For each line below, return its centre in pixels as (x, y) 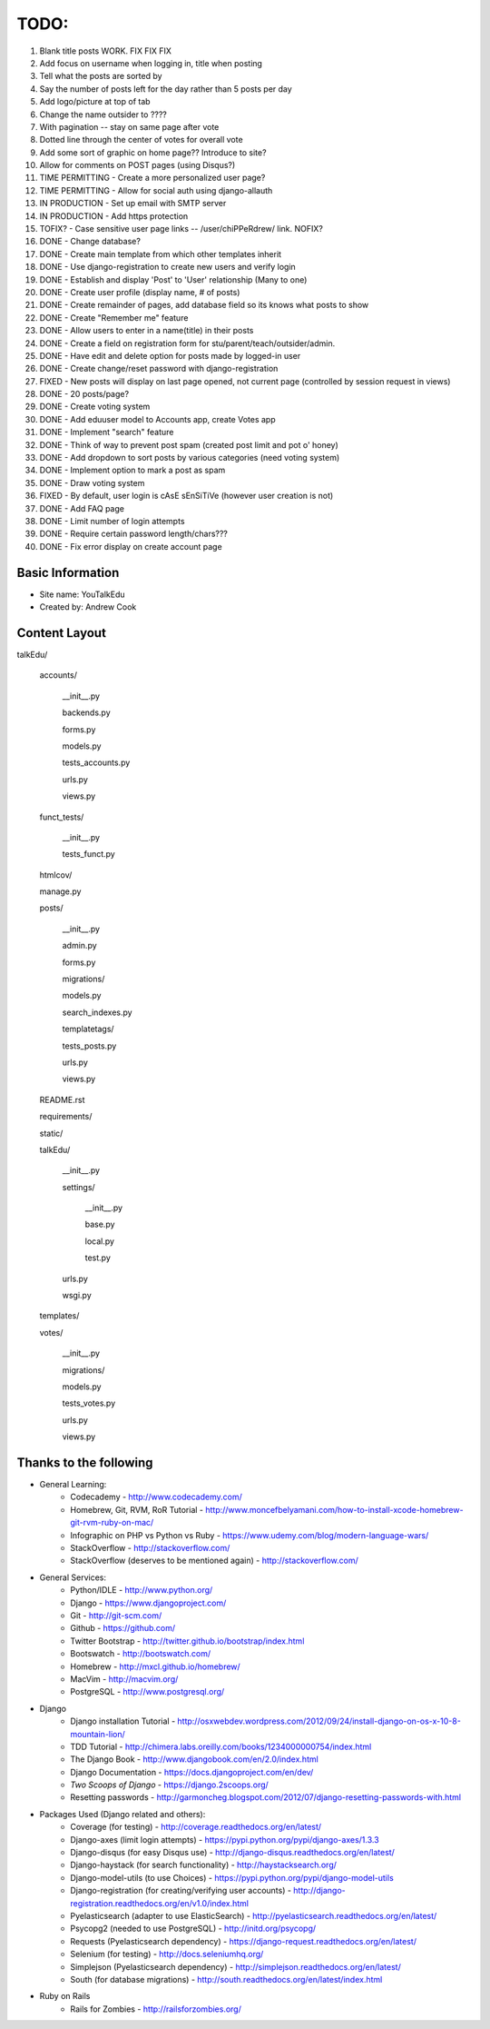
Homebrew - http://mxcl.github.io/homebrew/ (155, 1666)
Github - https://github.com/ (123, 1628)
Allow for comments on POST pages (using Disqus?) (137, 165)
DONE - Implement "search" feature (107, 433)
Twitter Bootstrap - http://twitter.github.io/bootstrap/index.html (187, 1641)
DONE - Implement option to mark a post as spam (132, 470)
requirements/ (66, 1117)
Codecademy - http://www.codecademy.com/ (156, 1497)
